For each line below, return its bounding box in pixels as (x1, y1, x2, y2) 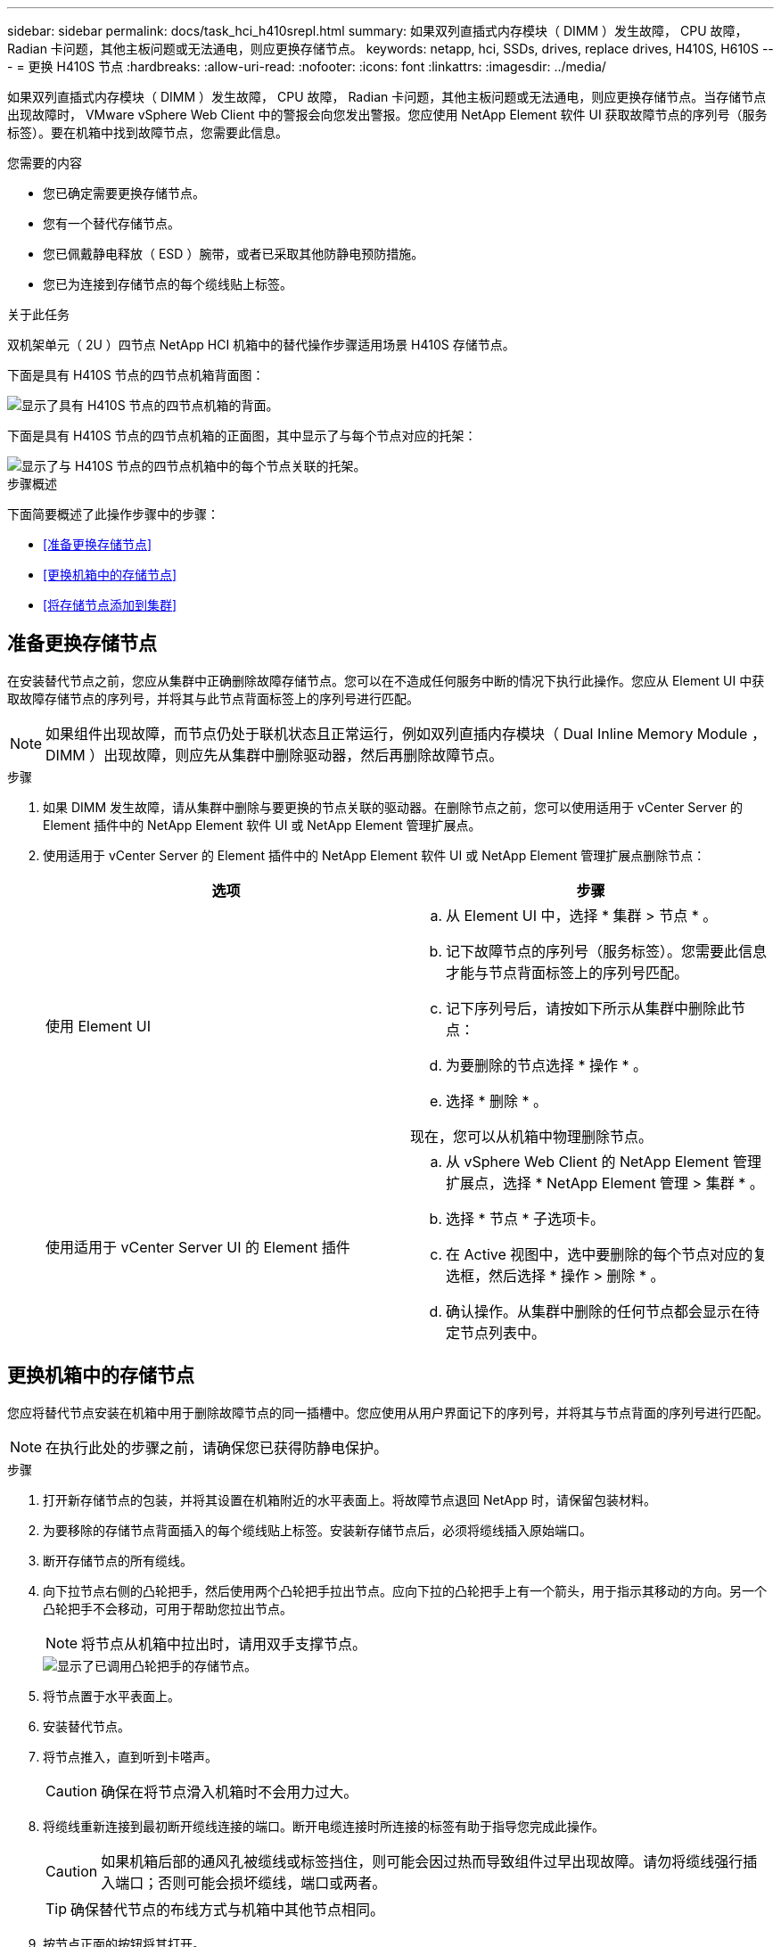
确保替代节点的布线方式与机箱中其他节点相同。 (70, 1900, 385, 1918)
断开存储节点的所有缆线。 (43, 1552, 193, 1568)
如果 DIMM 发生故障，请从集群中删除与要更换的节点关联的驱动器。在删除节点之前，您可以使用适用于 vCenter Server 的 (43, 799, 743, 815)
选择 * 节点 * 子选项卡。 (446, 1209, 605, 1228)
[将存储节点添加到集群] (43, 597, 177, 612)
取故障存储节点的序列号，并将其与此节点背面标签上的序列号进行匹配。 (7, 690, 419, 706)
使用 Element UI (45, 1016, 152, 1035)
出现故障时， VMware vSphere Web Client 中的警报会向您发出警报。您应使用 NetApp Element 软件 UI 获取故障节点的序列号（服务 (7, 107, 768, 122)
